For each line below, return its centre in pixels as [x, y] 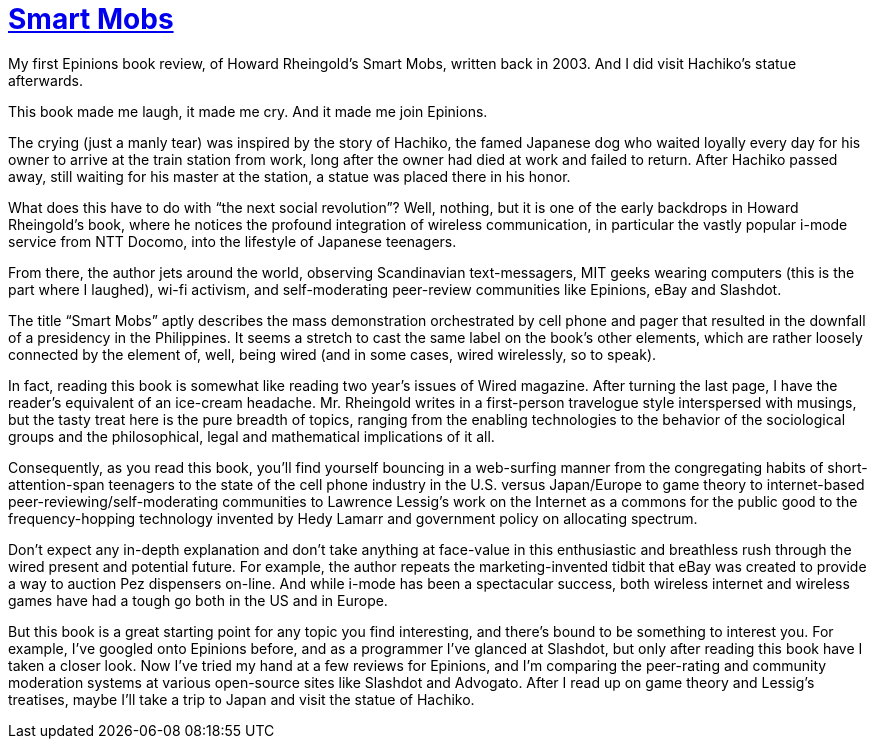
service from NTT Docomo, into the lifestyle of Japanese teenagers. [232, 241]
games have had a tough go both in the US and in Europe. [198, 600]
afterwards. [45, 80]
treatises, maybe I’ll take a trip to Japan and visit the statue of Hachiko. [241, 699]
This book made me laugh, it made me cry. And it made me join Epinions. [248, 111]
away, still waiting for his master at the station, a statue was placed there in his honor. [289, 176]
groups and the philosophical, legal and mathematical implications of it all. [251, 436]
